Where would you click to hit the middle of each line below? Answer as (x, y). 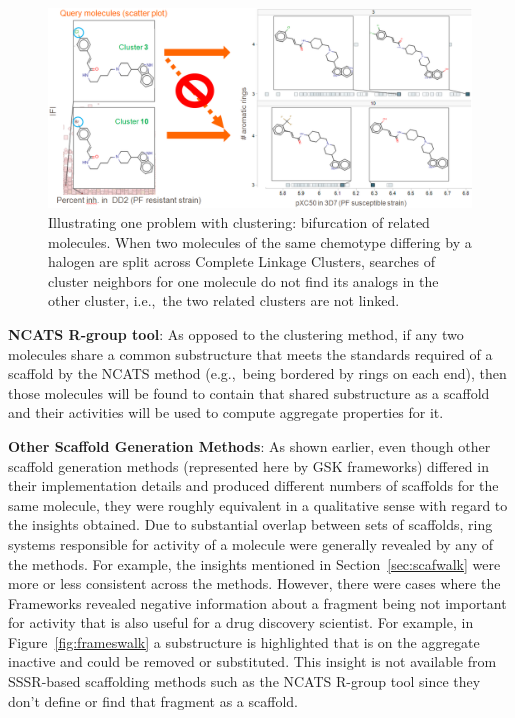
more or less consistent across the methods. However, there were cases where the (254, 583)
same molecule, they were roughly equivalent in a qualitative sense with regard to (258, 504)
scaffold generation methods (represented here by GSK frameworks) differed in (248, 465)
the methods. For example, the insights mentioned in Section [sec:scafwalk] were (254, 563)
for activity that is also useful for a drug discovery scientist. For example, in (241, 622)
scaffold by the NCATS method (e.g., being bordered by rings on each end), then (257, 373)
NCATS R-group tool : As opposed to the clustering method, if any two (236, 333)
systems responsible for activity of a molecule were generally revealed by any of (251, 543)
